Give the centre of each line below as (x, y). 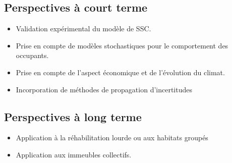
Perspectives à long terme (73, 116)
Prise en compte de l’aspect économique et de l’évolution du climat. (120, 72)
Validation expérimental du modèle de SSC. (83, 29)
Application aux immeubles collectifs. (74, 154)
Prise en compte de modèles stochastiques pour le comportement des (122, 45)
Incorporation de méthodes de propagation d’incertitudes (104, 89)
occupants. (32, 55)
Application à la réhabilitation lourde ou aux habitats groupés (112, 138)
